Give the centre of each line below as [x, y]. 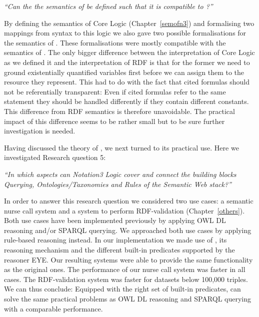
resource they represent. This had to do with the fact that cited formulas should [127, 82]
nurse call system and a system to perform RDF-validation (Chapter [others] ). [124, 210]
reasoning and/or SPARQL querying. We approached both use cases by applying [128, 230]
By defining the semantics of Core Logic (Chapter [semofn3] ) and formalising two [129, 23]
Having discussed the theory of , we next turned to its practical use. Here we [121, 147]
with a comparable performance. [53, 308]
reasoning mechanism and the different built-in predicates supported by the [119, 250]
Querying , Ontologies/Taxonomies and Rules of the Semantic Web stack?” [118, 184]
